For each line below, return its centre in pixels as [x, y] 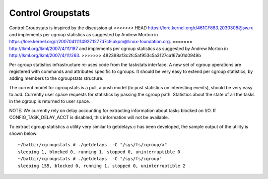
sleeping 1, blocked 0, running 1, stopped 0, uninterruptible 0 [99, 152]
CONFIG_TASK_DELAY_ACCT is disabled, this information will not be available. [89, 118]
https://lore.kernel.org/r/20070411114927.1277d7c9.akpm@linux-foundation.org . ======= [101, 42]
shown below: [24, 133]
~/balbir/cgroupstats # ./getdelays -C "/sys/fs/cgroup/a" [93, 145]
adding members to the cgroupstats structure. [56, 78]
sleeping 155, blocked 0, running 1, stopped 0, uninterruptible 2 [102, 166]
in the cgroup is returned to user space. [50, 101]
